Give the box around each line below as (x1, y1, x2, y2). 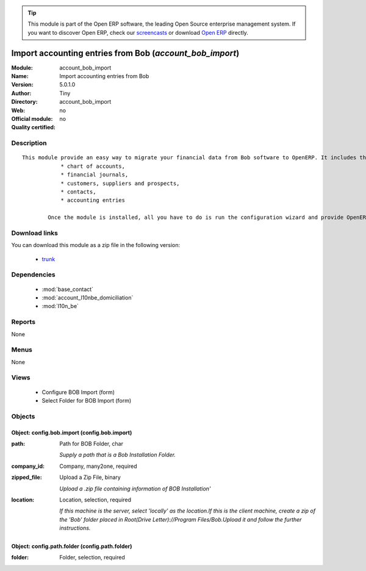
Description (11, 139, 47, 148)
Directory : (11, 98, 38, 106)
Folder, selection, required (59, 554, 125, 561)
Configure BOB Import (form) (41, 388, 115, 396)
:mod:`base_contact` (41, 285, 94, 293)
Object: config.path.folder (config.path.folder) (11, 543, 132, 550)
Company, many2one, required (59, 462, 137, 470)
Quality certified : (11, 124, 56, 131)
